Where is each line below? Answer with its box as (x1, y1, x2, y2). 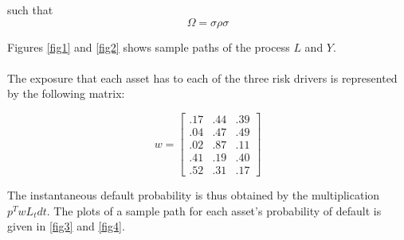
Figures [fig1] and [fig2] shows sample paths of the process (7, 38, 290, 55)
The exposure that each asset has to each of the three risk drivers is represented (7, 69, 398, 86)
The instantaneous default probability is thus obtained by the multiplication (7, 187, 380, 203)
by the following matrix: (7, 85, 125, 102)
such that (7, 2, 53, 17)
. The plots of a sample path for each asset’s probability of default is (46, 202, 382, 219)
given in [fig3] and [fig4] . (7, 218, 125, 234)
